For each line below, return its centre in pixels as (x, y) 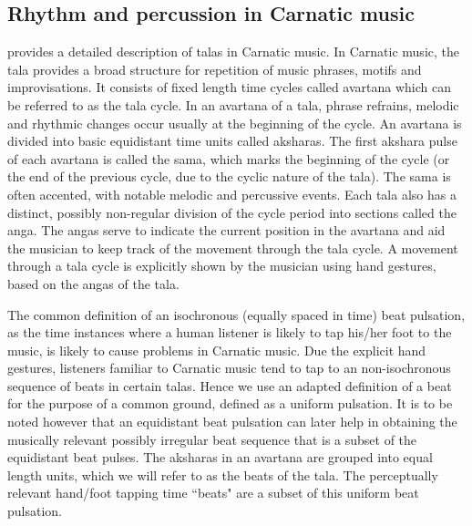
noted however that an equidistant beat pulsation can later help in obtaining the (232, 422)
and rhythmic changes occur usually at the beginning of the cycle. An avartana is (235, 123)
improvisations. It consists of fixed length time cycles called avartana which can (230, 87)
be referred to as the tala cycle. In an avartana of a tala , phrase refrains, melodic (233, 104)
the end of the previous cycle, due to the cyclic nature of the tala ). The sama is (229, 176)
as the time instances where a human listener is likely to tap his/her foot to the (230, 332)
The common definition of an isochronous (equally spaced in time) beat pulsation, (236, 314)
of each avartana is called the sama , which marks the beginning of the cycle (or (229, 158)
